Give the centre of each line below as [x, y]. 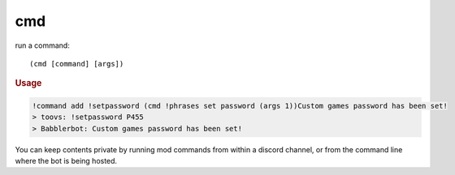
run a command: [43, 45]
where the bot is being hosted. [66, 160]
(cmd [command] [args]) [77, 64]
